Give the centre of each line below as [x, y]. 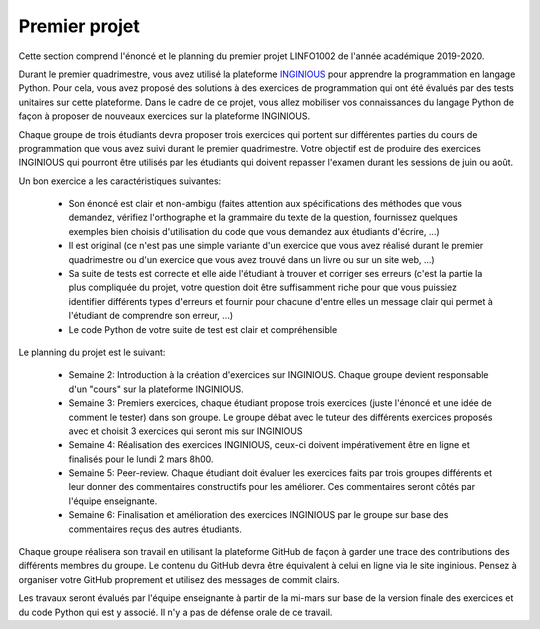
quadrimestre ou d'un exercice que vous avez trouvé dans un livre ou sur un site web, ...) [251, 259]
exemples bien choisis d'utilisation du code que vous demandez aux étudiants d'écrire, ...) [254, 231]
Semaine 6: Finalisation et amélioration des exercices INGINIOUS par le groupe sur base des [258, 515]
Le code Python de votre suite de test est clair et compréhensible [203, 329]
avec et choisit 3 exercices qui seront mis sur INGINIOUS [185, 431]
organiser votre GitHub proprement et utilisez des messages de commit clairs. [179, 579]
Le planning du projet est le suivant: [92, 352]
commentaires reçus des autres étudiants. [155, 529]
